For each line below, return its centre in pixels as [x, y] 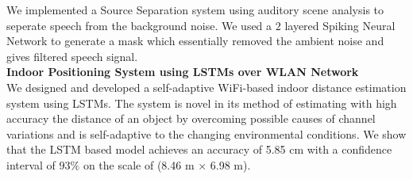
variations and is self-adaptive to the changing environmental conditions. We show [206, 133]
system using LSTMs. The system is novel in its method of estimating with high [202, 103]
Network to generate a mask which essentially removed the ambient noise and [195, 41]
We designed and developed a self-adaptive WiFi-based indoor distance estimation [206, 87]
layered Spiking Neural [340, 25]
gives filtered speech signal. [72, 56]
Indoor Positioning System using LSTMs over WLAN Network [183, 72]
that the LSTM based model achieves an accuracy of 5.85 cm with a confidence [199, 149]
